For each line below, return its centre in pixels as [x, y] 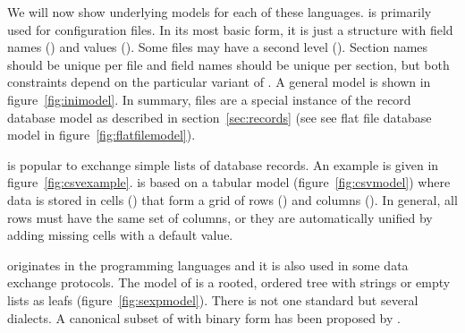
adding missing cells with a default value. [120, 235]
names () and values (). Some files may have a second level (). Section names [218, 47]
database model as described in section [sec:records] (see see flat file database [220, 117]
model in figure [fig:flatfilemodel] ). [101, 135]
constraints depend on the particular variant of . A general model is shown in [219, 82]
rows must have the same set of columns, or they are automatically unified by [220, 217]
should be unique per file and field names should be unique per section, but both [228, 64]
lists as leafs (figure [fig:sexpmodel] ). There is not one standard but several [213, 299]
